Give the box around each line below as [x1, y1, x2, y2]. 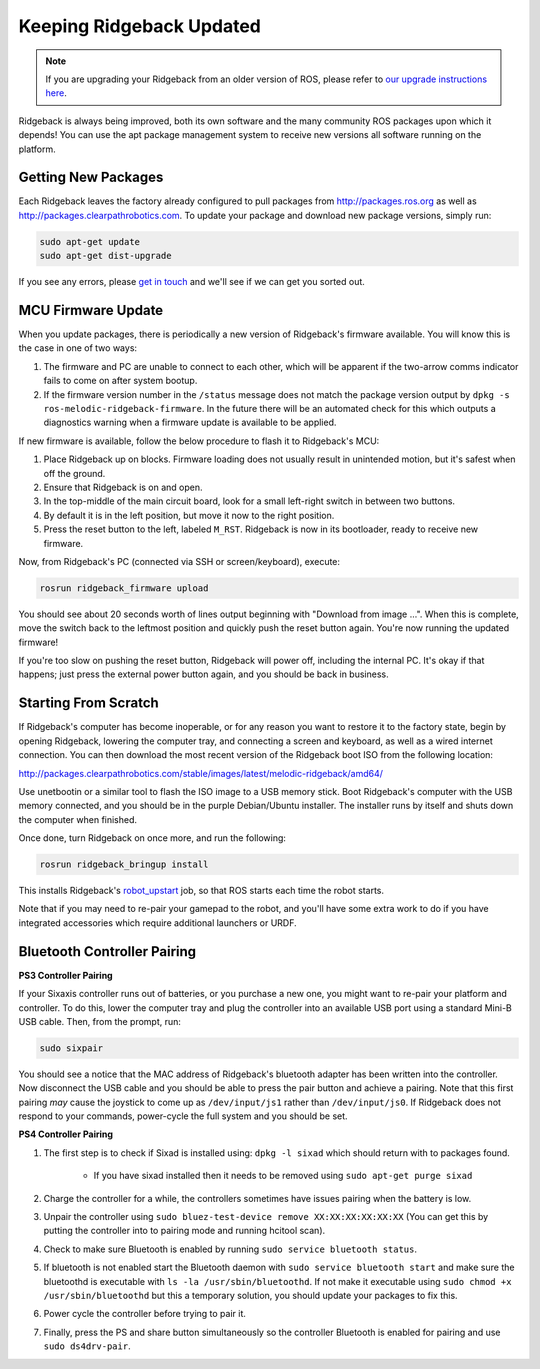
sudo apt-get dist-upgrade [39, 250, 172, 262]
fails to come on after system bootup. [43, 375, 198, 387]
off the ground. [43, 467, 106, 479]
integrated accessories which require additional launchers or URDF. [18, 916, 297, 929]
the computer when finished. [18, 813, 138, 825]
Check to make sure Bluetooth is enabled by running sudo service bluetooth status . [43, 1243, 417, 1255]
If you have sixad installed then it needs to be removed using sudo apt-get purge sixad [93, 1170, 473, 1182]
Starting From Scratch [18, 695, 159, 712]
